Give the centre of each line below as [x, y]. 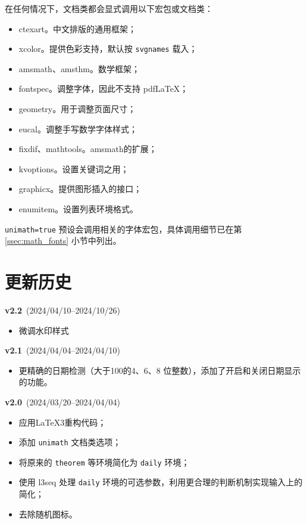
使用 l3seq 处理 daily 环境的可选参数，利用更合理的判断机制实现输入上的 [161, 482]
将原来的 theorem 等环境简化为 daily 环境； [104, 462]
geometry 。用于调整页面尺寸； [77, 109]
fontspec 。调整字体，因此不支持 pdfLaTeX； [104, 89]
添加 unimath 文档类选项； [70, 442]
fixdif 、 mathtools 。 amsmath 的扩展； [88, 149]
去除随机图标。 [48, 514]
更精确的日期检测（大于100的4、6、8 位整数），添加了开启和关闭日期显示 [160, 370]
